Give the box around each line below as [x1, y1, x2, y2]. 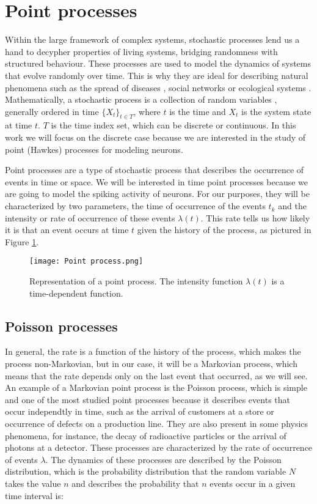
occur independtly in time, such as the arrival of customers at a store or [5, 405, 274, 418]
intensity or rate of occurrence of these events [5, 211, 175, 224]
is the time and [169, 105, 226, 117]
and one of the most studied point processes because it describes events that [5, 393, 290, 406]
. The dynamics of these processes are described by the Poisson [45, 453, 282, 465]
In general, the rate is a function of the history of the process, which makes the [5, 345, 301, 358]
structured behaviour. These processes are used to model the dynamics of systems [5, 57, 312, 70]
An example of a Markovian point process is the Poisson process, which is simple [5, 381, 307, 394]
